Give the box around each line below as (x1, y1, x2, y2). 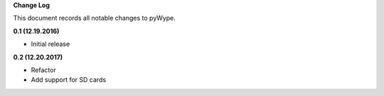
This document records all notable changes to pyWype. (13, 14, 176, 23)
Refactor (31, 66, 56, 74)
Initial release (31, 40, 70, 49)
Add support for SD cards (31, 76, 107, 84)
